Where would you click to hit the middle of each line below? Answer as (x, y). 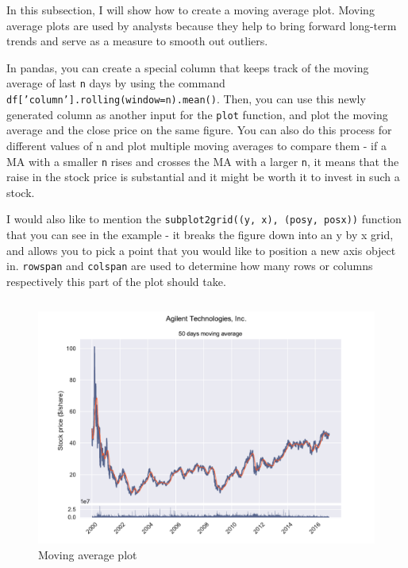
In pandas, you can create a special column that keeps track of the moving (188, 67)
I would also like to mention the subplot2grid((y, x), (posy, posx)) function (204, 219)
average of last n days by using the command (116, 83)
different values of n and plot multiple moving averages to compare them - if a (196, 145)
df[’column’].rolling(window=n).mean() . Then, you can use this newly (186, 99)
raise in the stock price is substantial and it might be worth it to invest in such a (203, 177)
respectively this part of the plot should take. (116, 281)
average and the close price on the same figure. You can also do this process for (199, 130)
